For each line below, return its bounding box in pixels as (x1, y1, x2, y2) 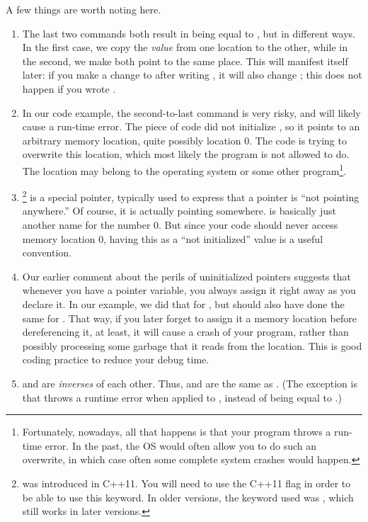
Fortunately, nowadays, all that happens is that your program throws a (22, 424, 331, 439)
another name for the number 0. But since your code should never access (22, 217, 338, 232)
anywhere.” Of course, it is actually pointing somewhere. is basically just (22, 203, 336, 218)
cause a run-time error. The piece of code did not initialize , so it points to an (22, 119, 360, 134)
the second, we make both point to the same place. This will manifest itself (22, 53, 348, 68)
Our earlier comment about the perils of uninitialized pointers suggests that (22, 268, 351, 283)
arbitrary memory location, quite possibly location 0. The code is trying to (22, 132, 347, 147)
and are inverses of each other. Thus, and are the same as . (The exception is (22, 375, 357, 390)
